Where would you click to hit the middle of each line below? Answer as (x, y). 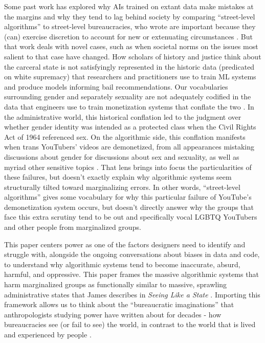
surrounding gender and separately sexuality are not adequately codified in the (128, 97)
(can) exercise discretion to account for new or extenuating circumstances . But (128, 36)
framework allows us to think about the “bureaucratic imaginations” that (119, 304)
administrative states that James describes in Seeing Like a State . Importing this (132, 294)
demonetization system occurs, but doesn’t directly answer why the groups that (129, 207)
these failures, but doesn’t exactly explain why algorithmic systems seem (118, 177)
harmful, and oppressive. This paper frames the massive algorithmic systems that (131, 274)
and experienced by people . (48, 334)
